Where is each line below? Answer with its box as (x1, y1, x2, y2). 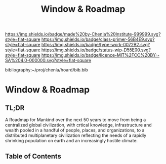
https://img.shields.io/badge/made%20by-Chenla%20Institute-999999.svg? (5, 31, 161, 37)
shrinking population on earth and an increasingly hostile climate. (5, 138, 138, 144)
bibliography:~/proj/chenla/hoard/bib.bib (5, 67, 88, 73)
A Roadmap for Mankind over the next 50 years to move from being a (5, 117, 146, 123)
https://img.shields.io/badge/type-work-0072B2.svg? (41, 42, 150, 48)
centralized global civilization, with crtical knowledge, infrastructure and (5, 122, 152, 128)
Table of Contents (5, 152, 62, 161)
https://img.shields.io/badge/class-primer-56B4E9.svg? (41, 36, 155, 42)
